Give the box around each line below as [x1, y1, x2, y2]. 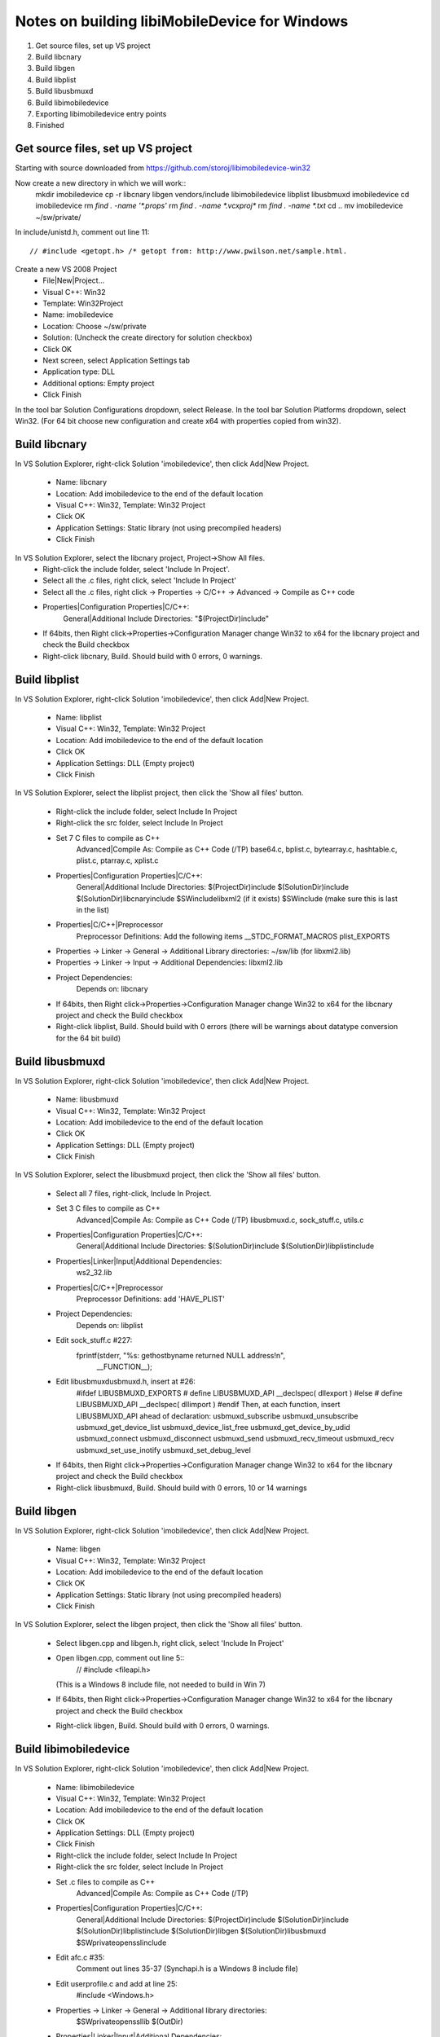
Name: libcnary [55, 477, 108, 487]
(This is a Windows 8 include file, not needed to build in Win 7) [55, 1679, 266, 1690]
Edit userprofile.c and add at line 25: [55, 1978, 178, 1988]
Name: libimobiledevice [55, 1782, 134, 1792]
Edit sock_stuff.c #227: [55, 1335, 133, 1345]
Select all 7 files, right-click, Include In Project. [55, 1188, 212, 1198]
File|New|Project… [42, 275, 105, 285]
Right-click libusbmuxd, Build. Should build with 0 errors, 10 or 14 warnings [55, 1483, 307, 1493]
